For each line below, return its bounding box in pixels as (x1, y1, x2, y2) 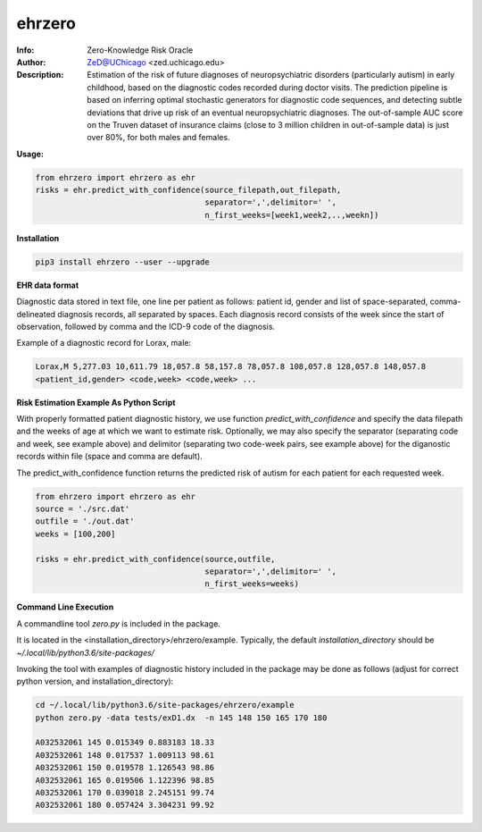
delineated (16, 308, 56, 319)
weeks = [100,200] (35, 528, 116, 539)
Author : (16, 56, 46, 67)
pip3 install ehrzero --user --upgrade (35, 256, 210, 267)
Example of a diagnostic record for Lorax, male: (16, 338, 192, 349)
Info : (16, 45, 35, 55)
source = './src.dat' (35, 504, 130, 514)
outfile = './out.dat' (35, 517, 135, 526)
